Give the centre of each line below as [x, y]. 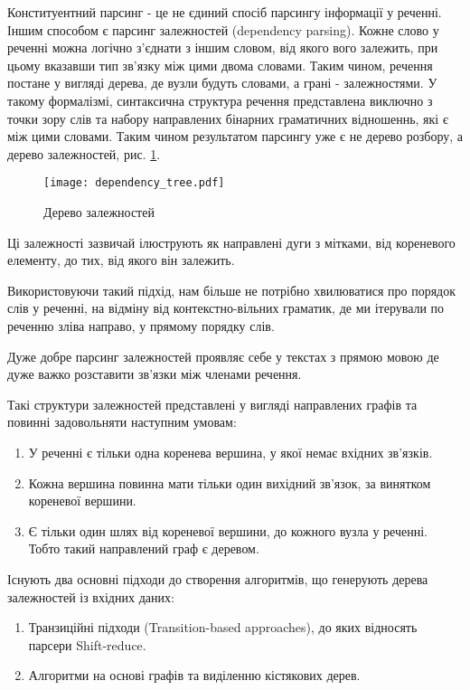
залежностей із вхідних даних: [91, 596]
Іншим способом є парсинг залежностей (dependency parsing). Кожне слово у [223, 29]
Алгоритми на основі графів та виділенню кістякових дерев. [194, 675]
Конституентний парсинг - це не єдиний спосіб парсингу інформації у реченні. [225, 12]
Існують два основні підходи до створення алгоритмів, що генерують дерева [218, 578]
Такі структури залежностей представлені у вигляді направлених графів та [212, 404]
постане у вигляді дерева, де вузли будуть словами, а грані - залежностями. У [222, 83]
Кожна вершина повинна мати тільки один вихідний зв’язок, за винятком [230, 482]
